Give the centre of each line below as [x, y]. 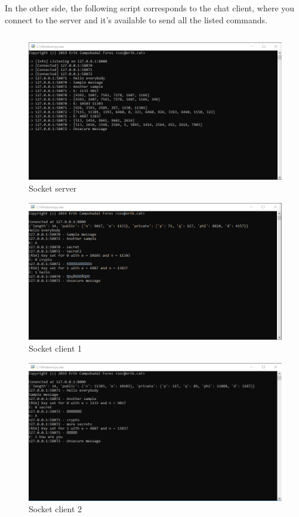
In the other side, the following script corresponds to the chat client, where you [150, 8]
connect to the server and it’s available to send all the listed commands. [136, 19]
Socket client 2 [56, 509]
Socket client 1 [56, 348]
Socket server [53, 188]
